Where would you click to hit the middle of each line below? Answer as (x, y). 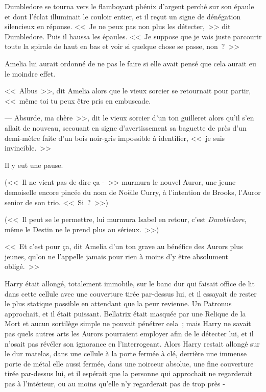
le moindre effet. (30, 73)
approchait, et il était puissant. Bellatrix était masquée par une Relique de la (125, 313)
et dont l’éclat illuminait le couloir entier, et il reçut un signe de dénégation (123, 16)
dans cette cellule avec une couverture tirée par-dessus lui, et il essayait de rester (131, 293)
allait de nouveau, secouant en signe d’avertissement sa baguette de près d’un (126, 127)
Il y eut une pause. (34, 165)
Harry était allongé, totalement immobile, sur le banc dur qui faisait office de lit (130, 284)
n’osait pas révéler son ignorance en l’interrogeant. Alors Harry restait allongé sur (132, 343)
